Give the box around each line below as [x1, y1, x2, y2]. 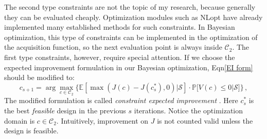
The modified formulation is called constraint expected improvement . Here [4, 95, 238, 106]
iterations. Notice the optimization [134, 105, 243, 115]
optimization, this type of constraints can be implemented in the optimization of [4, 31, 258, 42]
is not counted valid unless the [157, 115, 253, 126]
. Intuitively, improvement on [56, 115, 149, 126]
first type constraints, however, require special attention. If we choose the [4, 51, 235, 62]
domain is [4, 115, 35, 126]
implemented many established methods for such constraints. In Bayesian [4, 22, 235, 32]
